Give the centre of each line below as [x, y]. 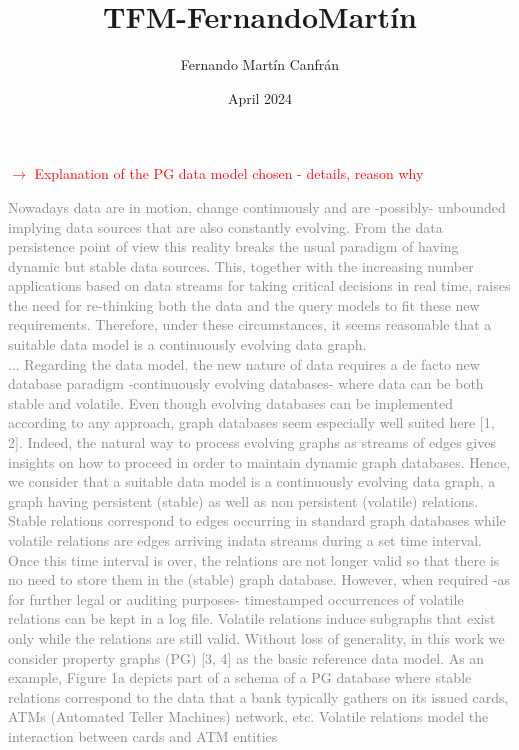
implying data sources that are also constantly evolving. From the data [225, 226]
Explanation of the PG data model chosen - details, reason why [229, 173]
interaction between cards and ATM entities [143, 735]
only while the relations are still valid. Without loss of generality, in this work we [256, 637]
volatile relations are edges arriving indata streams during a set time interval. [245, 540]
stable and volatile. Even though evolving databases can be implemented [230, 402]
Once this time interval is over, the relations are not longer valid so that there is [254, 559]
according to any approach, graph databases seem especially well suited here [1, [251, 422]
